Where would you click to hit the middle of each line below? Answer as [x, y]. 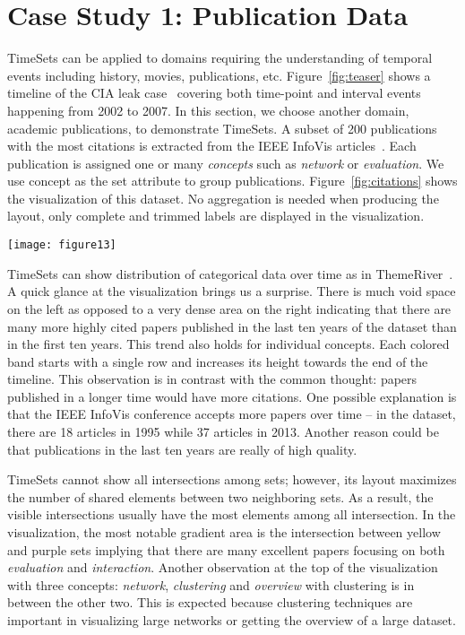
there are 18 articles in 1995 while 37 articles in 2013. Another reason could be [223, 432]
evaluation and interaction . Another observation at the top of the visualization [223, 567]
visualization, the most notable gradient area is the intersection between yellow [224, 532]
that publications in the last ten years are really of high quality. [182, 449]
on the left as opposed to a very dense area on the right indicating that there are [229, 308]
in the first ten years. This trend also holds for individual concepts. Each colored [228, 344]
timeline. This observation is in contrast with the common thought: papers [212, 379]
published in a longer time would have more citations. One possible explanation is [232, 396]
